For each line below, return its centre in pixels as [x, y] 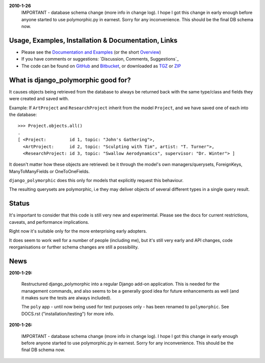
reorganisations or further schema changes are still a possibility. [74, 247]
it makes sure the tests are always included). [66, 298]
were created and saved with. [39, 99]
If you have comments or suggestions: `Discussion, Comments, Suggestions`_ [100, 59]
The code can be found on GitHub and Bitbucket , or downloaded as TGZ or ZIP [101, 66]
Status [19, 203]
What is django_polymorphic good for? [70, 80]
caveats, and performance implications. [49, 222]
